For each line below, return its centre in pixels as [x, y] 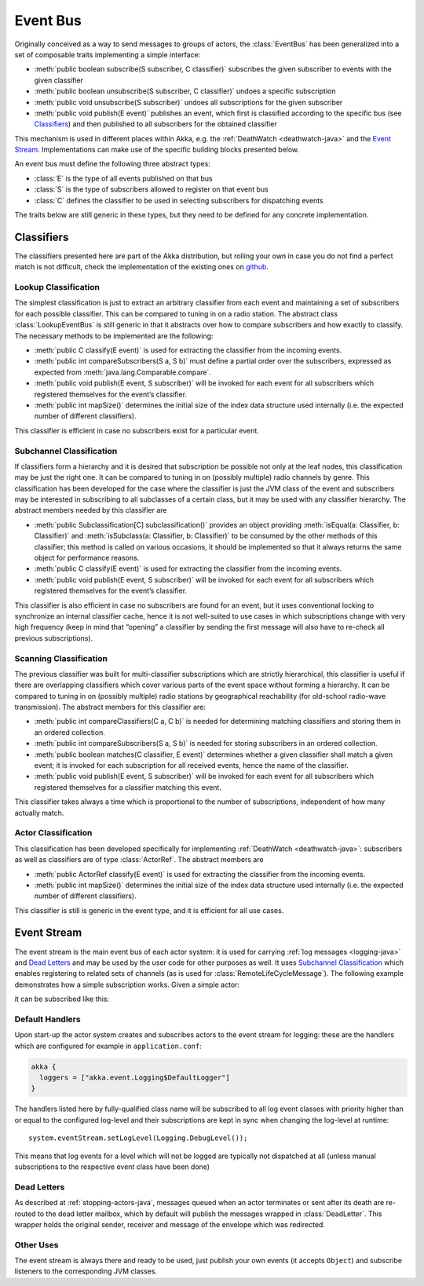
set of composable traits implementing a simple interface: [108, 54]
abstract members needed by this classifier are [91, 510]
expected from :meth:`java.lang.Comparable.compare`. [123, 372]
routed [25, 1214]
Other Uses [37, 1244]
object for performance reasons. [87, 558]
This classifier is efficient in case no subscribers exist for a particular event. [137, 430]
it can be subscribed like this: [62, 999]
